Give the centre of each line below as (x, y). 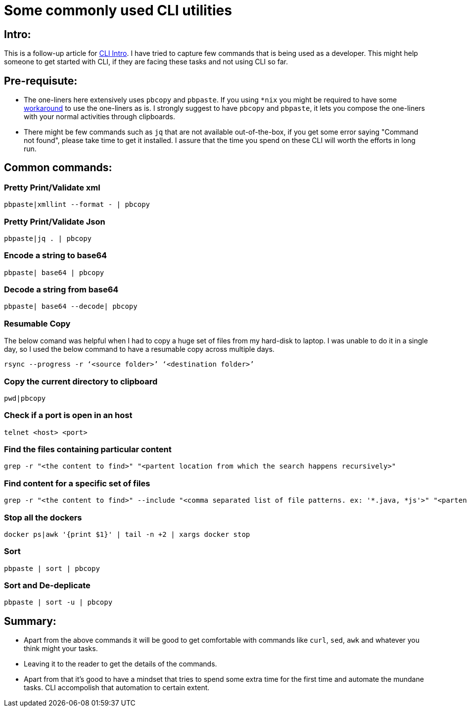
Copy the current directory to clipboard (81, 381)
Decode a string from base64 (61, 290)
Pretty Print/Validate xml (52, 187)
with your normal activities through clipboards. (99, 117)
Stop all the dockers (43, 517)
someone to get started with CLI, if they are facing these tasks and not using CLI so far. (146, 62)
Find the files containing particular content (88, 450)
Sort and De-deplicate (47, 586)
